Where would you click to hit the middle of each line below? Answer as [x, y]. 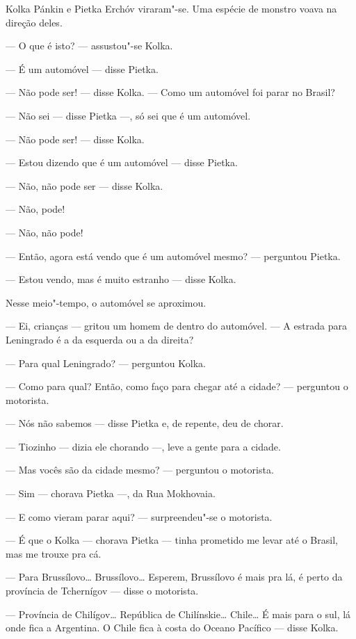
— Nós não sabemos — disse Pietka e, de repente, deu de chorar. [145, 423]
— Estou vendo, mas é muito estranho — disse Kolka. [121, 279]
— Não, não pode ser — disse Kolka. [84, 185]
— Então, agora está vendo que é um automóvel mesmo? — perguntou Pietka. [173, 256]
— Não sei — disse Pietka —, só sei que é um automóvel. [128, 115]
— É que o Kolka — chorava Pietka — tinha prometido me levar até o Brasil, [172, 540]
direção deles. [34, 22]
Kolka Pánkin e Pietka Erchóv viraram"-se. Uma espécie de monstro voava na [171, 8]
